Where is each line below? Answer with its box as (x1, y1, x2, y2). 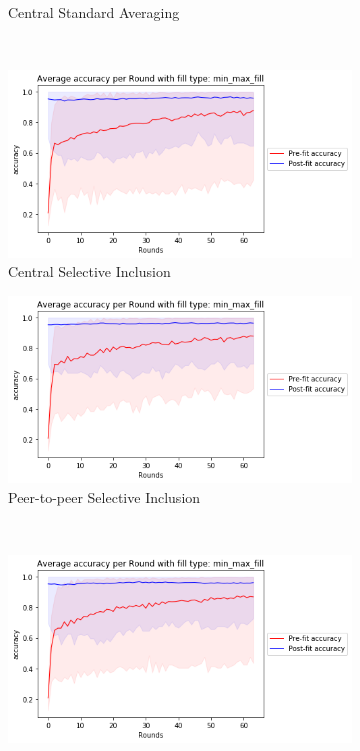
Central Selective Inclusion (8, 261, 171, 282)
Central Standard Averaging (8, 2, 180, 22)
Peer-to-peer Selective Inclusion (8, 486, 201, 507)
